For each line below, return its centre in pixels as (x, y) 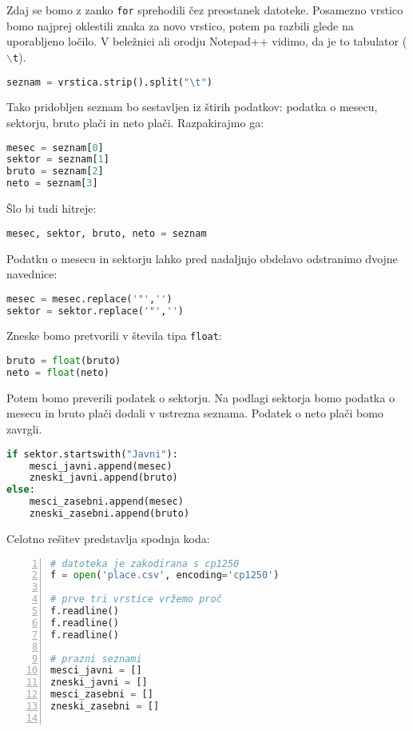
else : (21, 490)
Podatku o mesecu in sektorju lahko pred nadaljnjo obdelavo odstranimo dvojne (202, 258)
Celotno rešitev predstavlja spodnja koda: (108, 538)
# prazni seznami (96, 659)
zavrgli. (24, 429)
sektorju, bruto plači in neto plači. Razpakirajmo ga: (135, 122)
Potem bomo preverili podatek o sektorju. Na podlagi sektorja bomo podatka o (201, 397)
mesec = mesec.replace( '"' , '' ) (89, 299)
